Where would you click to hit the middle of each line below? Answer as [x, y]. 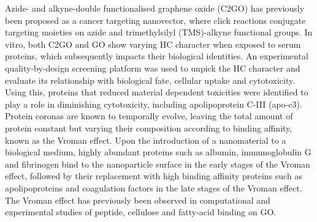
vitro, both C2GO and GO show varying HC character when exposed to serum [153, 44]
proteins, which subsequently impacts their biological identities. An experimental [157, 56]
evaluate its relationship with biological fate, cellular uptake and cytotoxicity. [150, 80]
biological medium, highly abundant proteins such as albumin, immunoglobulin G [158, 152]
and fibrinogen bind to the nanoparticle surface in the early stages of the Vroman [158, 164]
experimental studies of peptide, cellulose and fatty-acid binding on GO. [141, 212]
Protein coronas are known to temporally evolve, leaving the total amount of [149, 116]
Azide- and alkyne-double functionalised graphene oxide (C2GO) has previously [155, 8]
